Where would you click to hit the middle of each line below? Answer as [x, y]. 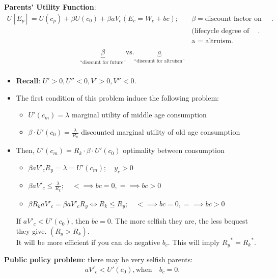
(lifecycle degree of [220, 31]
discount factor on [233, 19]
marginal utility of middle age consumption [139, 115]
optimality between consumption [174, 150]
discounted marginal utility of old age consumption [161, 132]
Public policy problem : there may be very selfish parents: [99, 259]
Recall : [28, 81]
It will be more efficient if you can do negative [88, 242]
